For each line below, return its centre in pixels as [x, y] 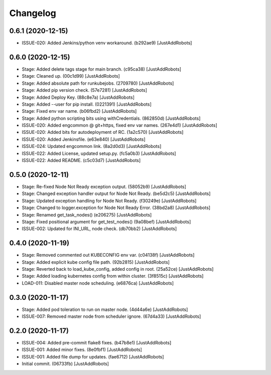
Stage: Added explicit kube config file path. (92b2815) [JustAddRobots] [96, 262]
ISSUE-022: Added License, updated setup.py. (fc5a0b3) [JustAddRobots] [99, 153]
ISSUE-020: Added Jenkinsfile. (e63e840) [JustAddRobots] [84, 139]
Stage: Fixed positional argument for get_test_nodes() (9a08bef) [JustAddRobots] [106, 222]
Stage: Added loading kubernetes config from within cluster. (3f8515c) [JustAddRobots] [113, 276]
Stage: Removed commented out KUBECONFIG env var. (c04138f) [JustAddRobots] [108, 255]
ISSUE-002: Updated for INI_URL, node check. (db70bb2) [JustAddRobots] [99, 229]
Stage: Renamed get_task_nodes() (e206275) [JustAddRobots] [87, 215]
